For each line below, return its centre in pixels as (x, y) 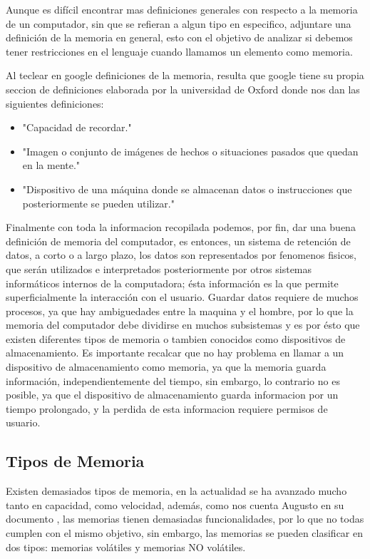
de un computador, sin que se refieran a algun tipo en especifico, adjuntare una (179, 23)
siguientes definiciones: (55, 103)
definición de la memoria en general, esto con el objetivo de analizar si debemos (179, 37)
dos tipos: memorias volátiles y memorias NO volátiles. (126, 547)
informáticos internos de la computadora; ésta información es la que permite (172, 283)
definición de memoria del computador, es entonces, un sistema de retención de (178, 241)
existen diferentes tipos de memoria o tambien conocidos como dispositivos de (176, 338)
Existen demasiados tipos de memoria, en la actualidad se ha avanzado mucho (176, 491)
